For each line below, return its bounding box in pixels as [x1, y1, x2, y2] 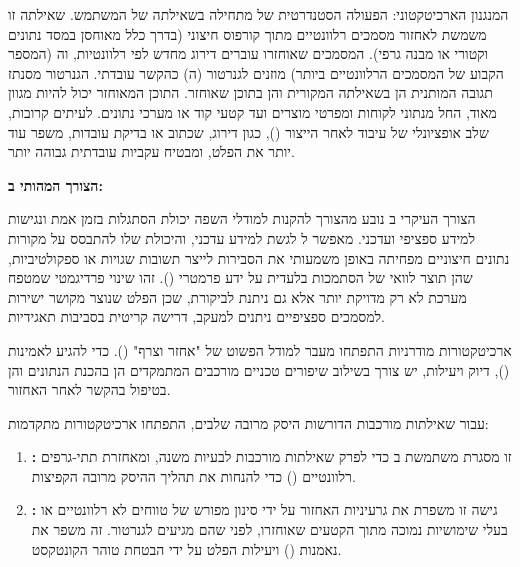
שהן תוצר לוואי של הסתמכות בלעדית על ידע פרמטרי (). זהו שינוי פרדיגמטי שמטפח [8, 267, 473, 288]
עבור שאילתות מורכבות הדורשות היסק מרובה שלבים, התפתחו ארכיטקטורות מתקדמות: [8, 412, 489, 433]
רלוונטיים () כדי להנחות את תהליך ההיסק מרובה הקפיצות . [31, 465, 356, 486]
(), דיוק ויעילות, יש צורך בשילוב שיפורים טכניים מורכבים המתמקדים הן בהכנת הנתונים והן [8, 359, 510, 380]
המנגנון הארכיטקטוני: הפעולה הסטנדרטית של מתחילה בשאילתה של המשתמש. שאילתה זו [8, 4, 509, 24]
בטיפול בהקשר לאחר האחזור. [8, 379, 171, 400]
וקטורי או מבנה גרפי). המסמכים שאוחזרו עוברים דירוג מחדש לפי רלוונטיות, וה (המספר [8, 43, 489, 64]
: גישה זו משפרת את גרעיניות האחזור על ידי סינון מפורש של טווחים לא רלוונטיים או [31, 499, 498, 520]
